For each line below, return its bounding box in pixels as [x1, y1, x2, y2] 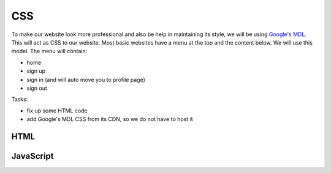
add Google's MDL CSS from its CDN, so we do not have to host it [26, 116, 193, 123]
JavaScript [11, 150, 55, 161]
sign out [26, 84, 47, 92]
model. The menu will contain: [11, 48, 88, 55]
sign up [26, 67, 46, 75]
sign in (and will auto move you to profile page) [26, 76, 145, 83]
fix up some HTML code [26, 107, 88, 114]
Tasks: [11, 95, 28, 103]
